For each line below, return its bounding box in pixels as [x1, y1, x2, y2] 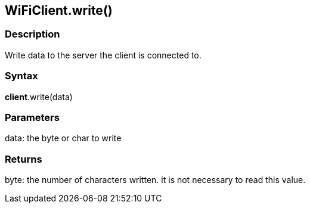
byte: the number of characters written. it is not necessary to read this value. [5, 175, 306, 185]
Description [5, 28, 60, 41]
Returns [5, 153, 42, 165]
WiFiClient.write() [5, 3, 113, 18]
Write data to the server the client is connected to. [5, 49, 201, 60]
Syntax [5, 70, 38, 82]
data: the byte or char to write [5, 133, 122, 144]
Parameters [5, 111, 60, 123]
